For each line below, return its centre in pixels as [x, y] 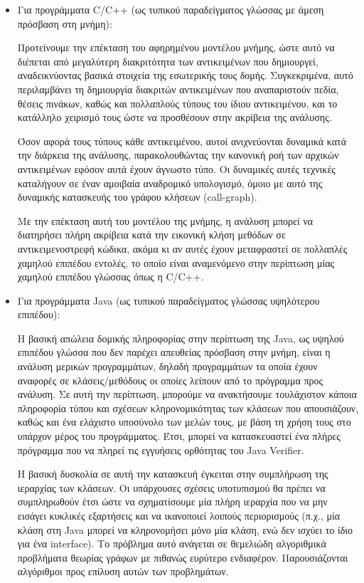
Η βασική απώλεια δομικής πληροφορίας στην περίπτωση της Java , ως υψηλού [181, 338]
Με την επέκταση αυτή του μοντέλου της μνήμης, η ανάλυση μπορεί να [165, 220]
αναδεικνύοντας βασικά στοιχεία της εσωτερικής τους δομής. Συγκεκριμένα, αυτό [185, 75]
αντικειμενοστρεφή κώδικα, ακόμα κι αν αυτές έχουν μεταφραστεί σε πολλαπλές [182, 248]
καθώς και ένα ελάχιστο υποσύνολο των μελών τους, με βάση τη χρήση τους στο [184, 422]
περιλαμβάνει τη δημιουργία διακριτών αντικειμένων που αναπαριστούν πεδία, [178, 89]
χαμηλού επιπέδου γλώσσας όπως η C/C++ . [111, 277]
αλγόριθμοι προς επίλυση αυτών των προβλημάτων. [123, 571]
